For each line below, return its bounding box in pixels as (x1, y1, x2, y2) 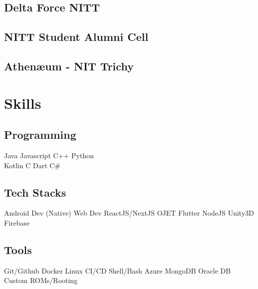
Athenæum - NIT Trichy (4, 58, 134, 73)
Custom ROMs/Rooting (4, 275, 78, 286)
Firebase (4, 217, 30, 228)
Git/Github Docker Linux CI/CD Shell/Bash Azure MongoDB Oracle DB (4, 265, 231, 276)
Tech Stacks (4, 184, 66, 200)
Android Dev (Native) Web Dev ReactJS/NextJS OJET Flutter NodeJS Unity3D (4, 208, 255, 218)
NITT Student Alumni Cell (4, 29, 149, 44)
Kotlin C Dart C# (4, 160, 61, 170)
